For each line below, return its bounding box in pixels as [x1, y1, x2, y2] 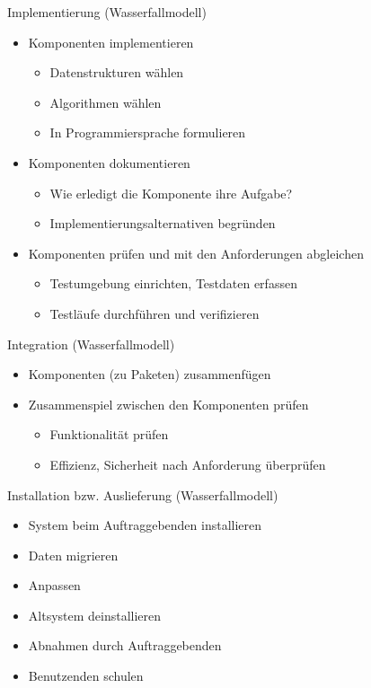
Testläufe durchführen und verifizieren [49, 304, 260, 322]
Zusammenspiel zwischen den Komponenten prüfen [28, 394, 309, 413]
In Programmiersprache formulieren [49, 123, 246, 142]
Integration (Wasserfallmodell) [7, 334, 175, 353]
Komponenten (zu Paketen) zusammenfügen [28, 365, 271, 384]
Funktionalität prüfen [49, 425, 169, 444]
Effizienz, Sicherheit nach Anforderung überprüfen [49, 454, 326, 473]
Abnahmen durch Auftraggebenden [28, 636, 222, 655]
